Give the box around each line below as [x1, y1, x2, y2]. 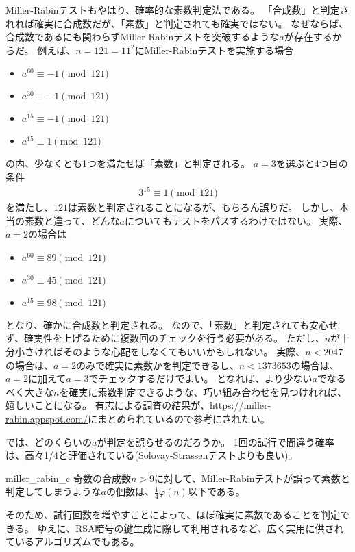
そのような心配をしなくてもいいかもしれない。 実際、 [62, 344, 306, 359]
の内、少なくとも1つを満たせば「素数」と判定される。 [5, 156, 250, 171]
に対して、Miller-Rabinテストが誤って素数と [154, 471, 350, 485]
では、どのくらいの [5, 434, 92, 449]
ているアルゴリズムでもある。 [5, 534, 140, 549]
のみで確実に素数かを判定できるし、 [76, 357, 239, 372]
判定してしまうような [5, 484, 101, 499]
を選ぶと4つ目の [276, 156, 348, 171]
